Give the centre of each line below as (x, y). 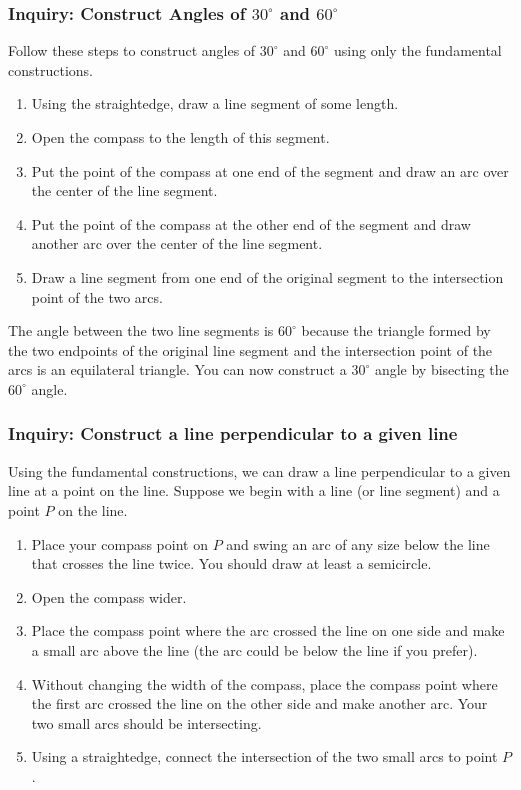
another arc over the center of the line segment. (177, 243)
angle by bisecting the (441, 369)
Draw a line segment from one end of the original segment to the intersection (267, 276)
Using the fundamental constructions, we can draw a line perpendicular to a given (259, 470)
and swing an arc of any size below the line (358, 543)
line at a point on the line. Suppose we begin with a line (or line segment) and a (254, 490)
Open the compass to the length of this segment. (180, 137)
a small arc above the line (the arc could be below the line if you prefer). (254, 649)
